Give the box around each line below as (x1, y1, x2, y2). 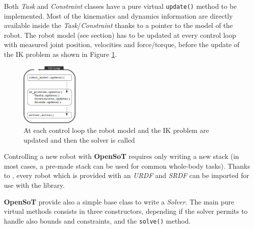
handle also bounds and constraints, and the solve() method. (4, 215, 191, 226)
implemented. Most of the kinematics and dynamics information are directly (4, 10, 233, 21)
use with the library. (4, 180, 65, 190)
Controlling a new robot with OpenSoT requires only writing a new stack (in (4, 151, 239, 161)
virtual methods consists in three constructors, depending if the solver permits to (4, 206, 248, 216)
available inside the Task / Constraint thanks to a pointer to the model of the (4, 20, 233, 30)
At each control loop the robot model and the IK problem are (24, 125, 209, 135)
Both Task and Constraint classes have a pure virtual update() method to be (4, 1, 237, 11)
